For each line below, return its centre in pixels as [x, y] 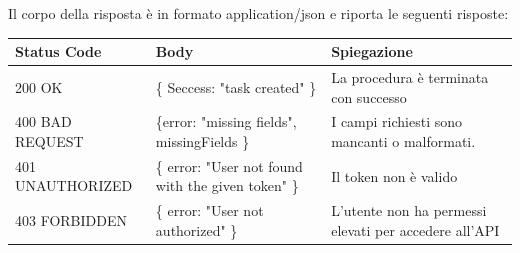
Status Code [58, 51]
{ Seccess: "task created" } [236, 86]
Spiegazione [372, 51]
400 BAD [43, 121]
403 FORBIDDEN [71, 220]
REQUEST [49, 140]
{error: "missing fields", [226, 121]
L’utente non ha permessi [409, 210]
